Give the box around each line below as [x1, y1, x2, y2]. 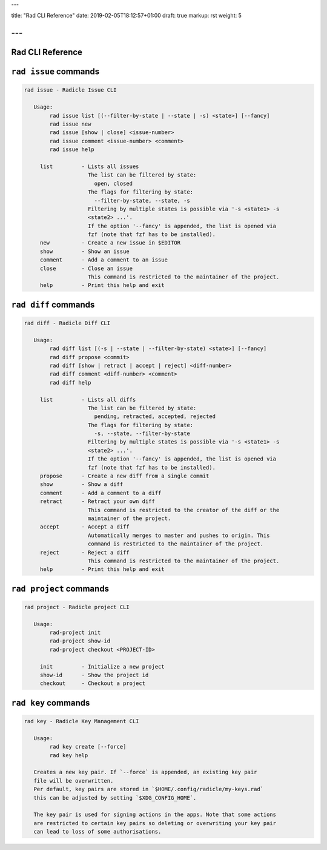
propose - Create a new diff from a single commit [39, 473, 210, 479]
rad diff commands [11, 299, 95, 309]
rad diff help [49, 379, 91, 386]
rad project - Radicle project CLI [24, 604, 130, 610]
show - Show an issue [39, 248, 130, 255]
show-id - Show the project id [39, 672, 149, 679]
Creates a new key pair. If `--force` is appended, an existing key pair [33, 769, 257, 776]
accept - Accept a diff [39, 524, 130, 530]
